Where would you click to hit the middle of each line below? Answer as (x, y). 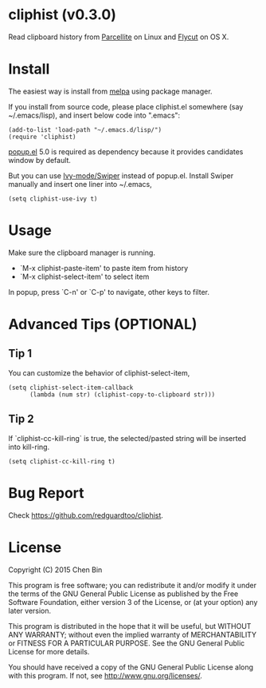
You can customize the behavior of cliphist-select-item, (99, 372)
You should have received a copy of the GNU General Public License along (131, 667)
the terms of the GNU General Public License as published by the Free (123, 594)
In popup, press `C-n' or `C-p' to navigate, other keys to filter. (109, 292)
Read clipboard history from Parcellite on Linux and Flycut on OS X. (119, 37)
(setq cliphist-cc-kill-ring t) (62, 461)
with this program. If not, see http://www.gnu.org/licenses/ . (106, 675)
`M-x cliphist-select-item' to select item (84, 276)
